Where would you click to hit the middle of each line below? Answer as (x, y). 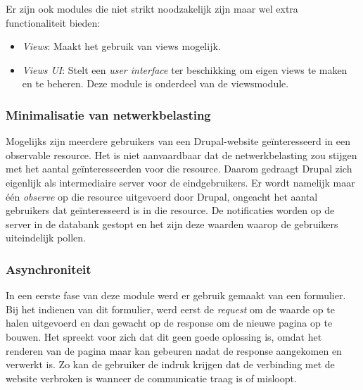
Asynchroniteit (49, 269)
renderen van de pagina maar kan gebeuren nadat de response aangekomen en (174, 350)
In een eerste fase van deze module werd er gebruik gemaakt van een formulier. (176, 295)
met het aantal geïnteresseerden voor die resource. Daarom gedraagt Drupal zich (179, 169)
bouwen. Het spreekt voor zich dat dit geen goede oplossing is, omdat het (164, 336)
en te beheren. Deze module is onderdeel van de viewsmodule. (155, 83)
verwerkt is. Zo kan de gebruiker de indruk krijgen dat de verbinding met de (170, 364)
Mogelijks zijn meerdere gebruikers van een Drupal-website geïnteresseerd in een (178, 141)
